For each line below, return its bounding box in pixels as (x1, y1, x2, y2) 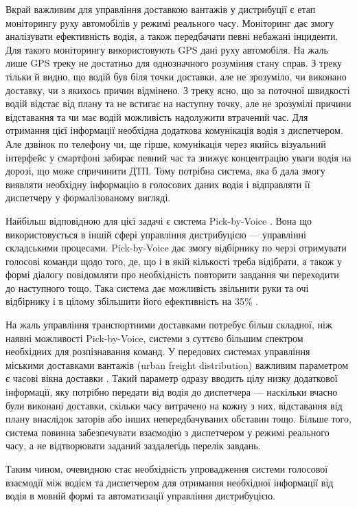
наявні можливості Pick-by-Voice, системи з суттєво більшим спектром (5, 330, 303, 345)
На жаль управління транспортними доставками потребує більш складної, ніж (5, 317, 332, 332)
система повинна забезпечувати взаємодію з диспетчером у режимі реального (5, 425, 330, 439)
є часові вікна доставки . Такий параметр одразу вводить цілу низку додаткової (5, 371, 338, 385)
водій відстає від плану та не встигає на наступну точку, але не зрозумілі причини (5, 96, 352, 111)
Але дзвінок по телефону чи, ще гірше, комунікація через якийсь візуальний (5, 136, 326, 150)
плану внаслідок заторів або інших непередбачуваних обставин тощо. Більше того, (5, 412, 352, 426)
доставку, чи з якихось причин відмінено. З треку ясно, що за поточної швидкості (5, 82, 350, 97)
